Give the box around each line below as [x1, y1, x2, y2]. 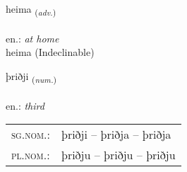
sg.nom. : [11, 126, 50, 143]
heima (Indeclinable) [6, 45, 95, 59]
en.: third [6, 98, 44, 113]
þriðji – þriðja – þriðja [61, 126, 171, 143]
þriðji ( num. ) [6, 68, 57, 85]
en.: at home [6, 30, 59, 45]
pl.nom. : [11, 147, 50, 164]
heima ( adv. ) [6, 1, 56, 18]
